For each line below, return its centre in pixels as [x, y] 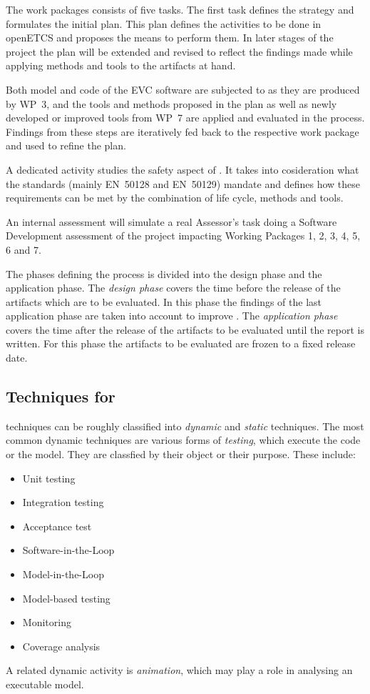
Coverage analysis [61, 646]
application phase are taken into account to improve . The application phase [172, 316]
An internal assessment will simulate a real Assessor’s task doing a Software [171, 221]
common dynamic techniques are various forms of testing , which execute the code [183, 440]
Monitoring [47, 622]
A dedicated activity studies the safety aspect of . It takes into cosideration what [183, 169]
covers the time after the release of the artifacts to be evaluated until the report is [185, 329]
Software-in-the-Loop [68, 550]
